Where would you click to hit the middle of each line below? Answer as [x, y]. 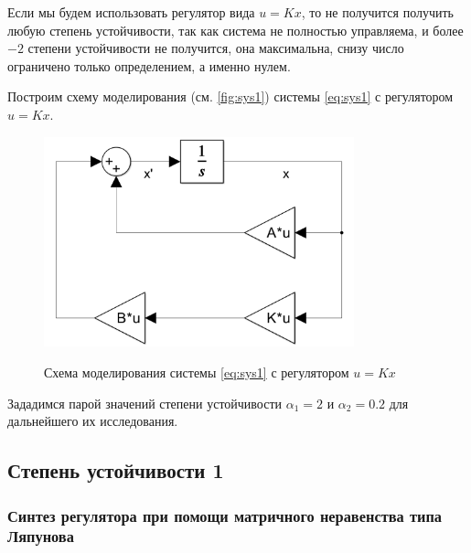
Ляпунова [41, 536]
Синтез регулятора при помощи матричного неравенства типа [225, 515]
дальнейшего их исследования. [93, 421]
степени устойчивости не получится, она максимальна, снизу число [216, 48]
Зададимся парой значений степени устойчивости [145, 403]
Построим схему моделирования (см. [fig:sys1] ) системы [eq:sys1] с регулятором [230, 96]
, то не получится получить [377, 12]
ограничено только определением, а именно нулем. [149, 65]
